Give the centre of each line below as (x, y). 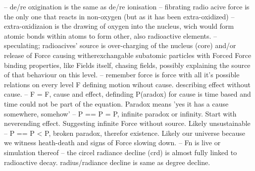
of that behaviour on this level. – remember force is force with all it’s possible (122, 75)
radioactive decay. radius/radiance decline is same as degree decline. (107, 162)
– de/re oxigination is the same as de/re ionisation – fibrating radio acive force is (127, 6)
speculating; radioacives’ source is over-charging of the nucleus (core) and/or (120, 45)
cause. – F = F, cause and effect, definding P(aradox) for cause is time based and (127, 94)
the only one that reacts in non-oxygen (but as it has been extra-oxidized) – (119, 16)
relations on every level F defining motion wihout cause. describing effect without (127, 84)
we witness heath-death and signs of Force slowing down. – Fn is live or (112, 142)
